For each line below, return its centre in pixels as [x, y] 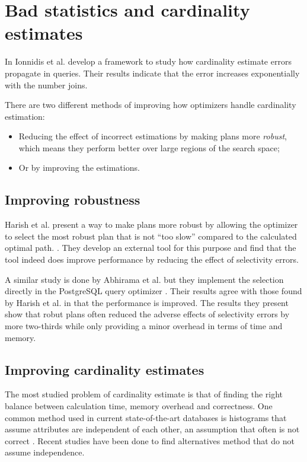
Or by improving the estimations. [79, 168]
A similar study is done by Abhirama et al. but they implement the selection [144, 279]
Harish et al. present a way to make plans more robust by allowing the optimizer [151, 224]
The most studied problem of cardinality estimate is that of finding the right [144, 394]
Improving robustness [73, 200]
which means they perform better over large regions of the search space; [149, 147]
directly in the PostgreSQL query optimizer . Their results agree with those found [153, 291]
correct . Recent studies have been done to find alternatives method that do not [150, 440]
